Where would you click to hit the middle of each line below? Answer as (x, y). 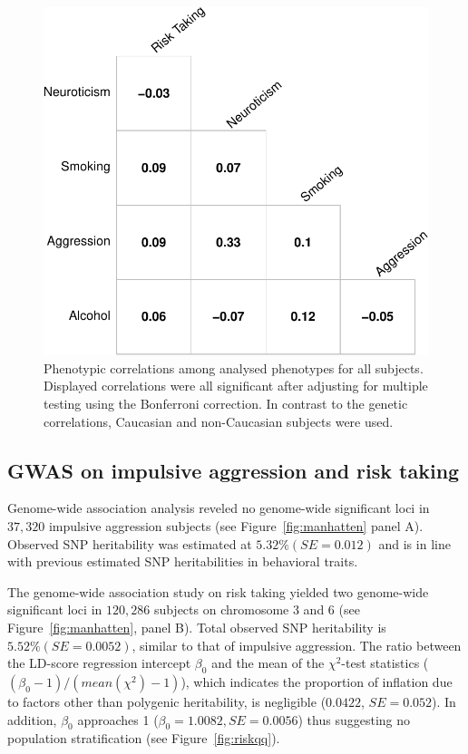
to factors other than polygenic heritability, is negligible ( (167, 701)
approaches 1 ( (118, 719)
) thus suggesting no (354, 719)
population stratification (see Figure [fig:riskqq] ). (144, 738)
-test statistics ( (385, 663)
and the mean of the (268, 663)
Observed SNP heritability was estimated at (130, 543)
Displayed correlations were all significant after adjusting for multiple (236, 386)
